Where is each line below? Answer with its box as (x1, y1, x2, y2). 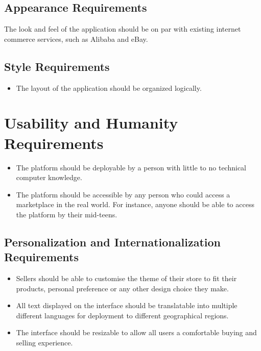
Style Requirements (4, 58, 110, 74)
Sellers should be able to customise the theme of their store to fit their (16, 273, 237, 284)
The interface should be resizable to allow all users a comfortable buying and (16, 327, 257, 338)
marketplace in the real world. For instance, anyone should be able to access (16, 199, 254, 210)
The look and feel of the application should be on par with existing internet (4, 23, 241, 34)
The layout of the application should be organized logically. (16, 82, 202, 93)
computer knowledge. (16, 172, 82, 183)
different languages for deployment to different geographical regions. (16, 310, 229, 320)
